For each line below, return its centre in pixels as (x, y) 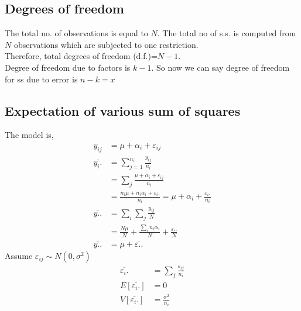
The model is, (29, 135)
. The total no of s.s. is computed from (227, 33)
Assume (19, 255)
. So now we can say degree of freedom (220, 67)
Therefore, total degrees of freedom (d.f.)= (81, 56)
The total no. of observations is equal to (76, 33)
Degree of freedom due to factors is (68, 67)
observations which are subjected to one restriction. (106, 44)
